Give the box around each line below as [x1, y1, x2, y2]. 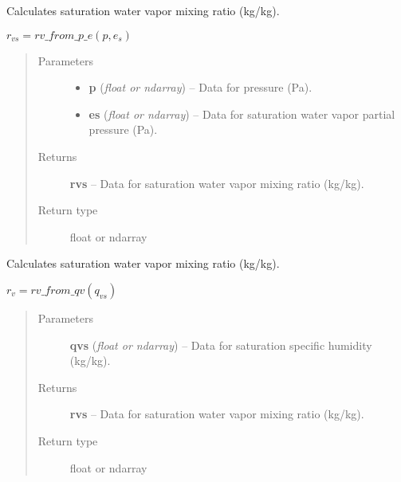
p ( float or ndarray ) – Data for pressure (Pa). [88, 79, 313, 96]
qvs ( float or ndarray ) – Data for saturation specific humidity [69, 336, 372, 353]
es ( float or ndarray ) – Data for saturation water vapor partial [88, 105, 395, 122]
